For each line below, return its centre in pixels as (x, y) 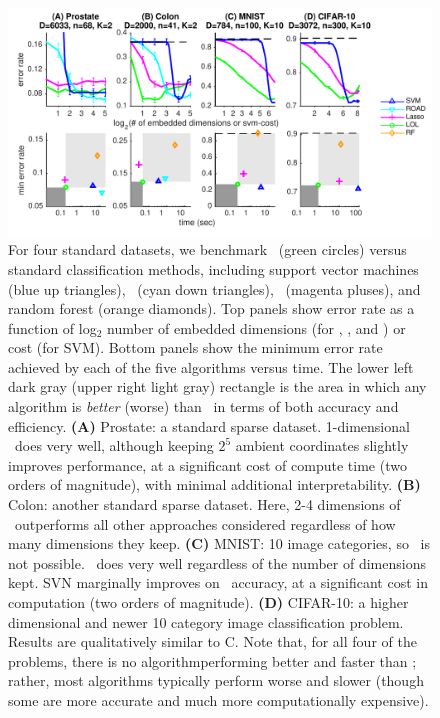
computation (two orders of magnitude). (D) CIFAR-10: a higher (208, 602)
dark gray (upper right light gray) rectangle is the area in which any (217, 386)
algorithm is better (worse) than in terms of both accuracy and (203, 406)
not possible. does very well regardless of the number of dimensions (217, 562)
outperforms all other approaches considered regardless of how (205, 523)
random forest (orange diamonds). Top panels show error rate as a (211, 308)
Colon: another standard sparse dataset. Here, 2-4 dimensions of (204, 504)
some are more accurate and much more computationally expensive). (218, 699)
